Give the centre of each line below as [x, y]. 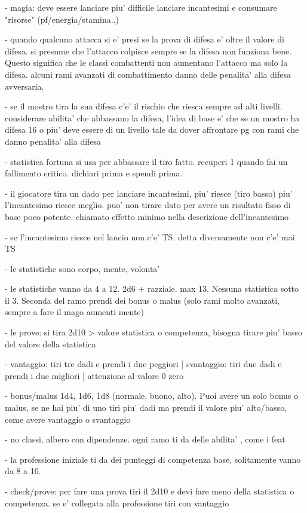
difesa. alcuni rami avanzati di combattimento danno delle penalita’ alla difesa [148, 74]
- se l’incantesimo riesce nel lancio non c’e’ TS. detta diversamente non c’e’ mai [150, 236]
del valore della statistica [50, 343]
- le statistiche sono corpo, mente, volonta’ [82, 268]
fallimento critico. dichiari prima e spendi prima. [94, 173]
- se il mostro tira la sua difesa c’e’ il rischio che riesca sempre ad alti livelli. [144, 106]
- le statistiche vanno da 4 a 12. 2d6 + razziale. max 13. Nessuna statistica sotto [152, 288]
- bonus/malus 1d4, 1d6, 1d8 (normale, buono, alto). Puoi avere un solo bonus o [152, 396]
